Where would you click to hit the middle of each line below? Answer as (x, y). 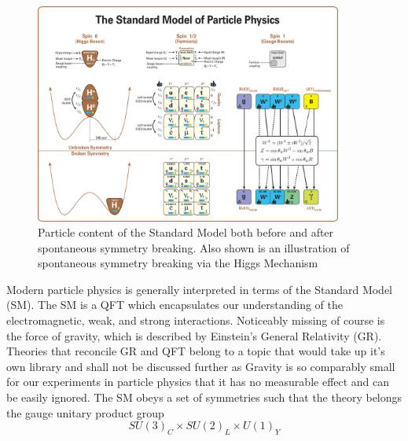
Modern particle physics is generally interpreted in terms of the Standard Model (200, 289)
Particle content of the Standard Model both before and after (186, 232)
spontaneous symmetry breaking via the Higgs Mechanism (178, 263)
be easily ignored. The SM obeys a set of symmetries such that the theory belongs (204, 397)
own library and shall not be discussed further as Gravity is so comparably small (201, 366)
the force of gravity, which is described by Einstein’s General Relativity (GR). (194, 335)
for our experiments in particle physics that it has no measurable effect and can (198, 382)
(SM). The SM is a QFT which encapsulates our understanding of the (175, 305)
